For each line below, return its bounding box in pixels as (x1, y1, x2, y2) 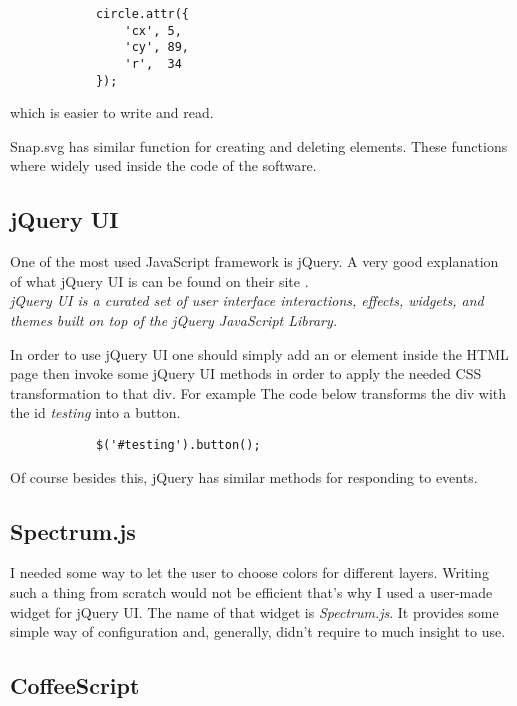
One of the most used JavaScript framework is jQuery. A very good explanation (10, 251, 499, 272)
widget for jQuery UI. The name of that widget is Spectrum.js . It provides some (10, 601, 499, 622)
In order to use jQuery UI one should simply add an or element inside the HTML (10, 343, 509, 364)
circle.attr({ (95, 7, 189, 21)
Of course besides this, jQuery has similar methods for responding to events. (10, 466, 478, 487)
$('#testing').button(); (95, 438, 261, 453)
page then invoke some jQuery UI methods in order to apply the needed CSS (10, 363, 482, 384)
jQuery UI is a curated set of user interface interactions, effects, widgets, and (10, 290, 484, 311)
